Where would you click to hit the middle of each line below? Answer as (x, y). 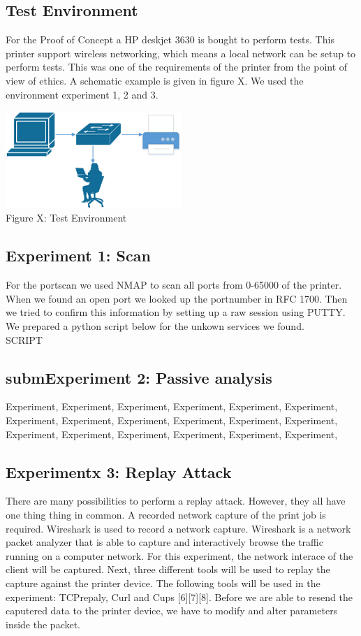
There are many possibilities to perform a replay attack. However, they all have (176, 501)
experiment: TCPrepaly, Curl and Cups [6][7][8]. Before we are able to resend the (179, 597)
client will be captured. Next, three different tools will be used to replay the (168, 569)
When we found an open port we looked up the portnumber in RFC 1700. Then (177, 298)
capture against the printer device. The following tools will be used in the (163, 583)
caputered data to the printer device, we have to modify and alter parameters (172, 610)
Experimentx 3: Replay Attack (119, 471)
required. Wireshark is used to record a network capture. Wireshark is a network (178, 528)
